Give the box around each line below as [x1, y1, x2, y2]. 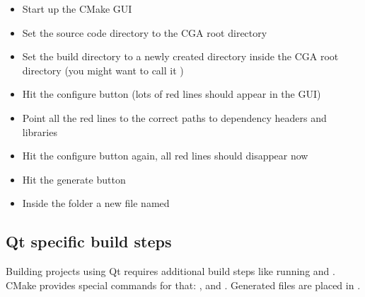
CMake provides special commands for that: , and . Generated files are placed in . [6, 277, 361, 292]
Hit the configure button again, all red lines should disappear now [22, 148, 308, 163]
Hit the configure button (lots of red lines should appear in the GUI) [22, 86, 321, 101]
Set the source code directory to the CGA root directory [22, 25, 267, 40]
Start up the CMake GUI [22, 1, 132, 16]
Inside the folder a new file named [22, 196, 170, 211]
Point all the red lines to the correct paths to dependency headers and [22, 110, 327, 125]
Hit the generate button [22, 172, 126, 186]
